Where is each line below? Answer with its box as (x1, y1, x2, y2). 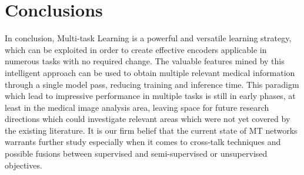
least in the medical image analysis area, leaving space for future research (5, 101, 269, 113)
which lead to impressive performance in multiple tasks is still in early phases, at (5, 90, 296, 102)
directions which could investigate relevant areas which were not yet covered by (5, 113, 290, 125)
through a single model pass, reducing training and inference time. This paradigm (5, 78, 299, 90)
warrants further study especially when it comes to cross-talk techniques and (5, 136, 281, 148)
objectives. (5, 159, 42, 171)
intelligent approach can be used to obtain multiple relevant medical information (5, 66, 295, 78)
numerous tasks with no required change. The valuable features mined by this (5, 55, 285, 67)
